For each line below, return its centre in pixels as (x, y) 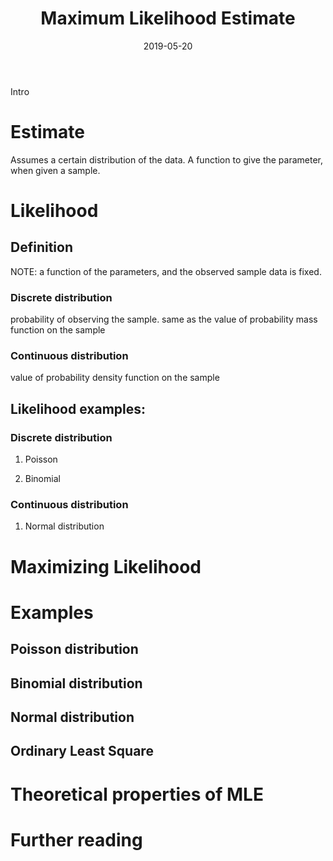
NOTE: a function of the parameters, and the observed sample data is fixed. (166, 271)
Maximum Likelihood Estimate (168, 18)
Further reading (76, 839)
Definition (41, 247)
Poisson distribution (74, 649)
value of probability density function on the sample (115, 378)
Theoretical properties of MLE (137, 794)
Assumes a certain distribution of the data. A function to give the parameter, (167, 159)
